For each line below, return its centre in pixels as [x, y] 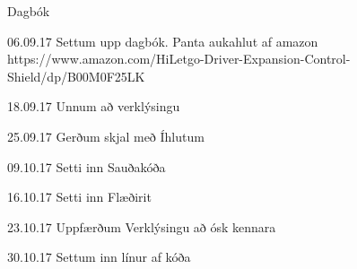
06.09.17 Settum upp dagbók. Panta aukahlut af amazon [163, 41]
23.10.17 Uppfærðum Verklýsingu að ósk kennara [142, 226]
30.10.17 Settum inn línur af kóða [99, 257]
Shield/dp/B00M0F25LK [76, 76]
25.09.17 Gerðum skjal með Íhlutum [106, 136]
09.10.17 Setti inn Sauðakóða [87, 166]
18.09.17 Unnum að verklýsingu [94, 106]
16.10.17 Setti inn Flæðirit [79, 197]
